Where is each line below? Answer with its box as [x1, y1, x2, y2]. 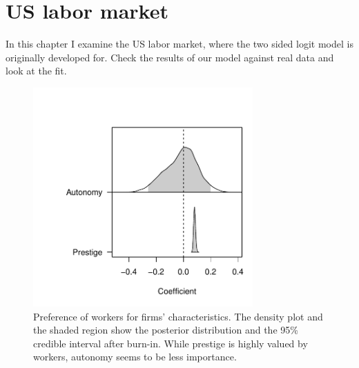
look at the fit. [6, 63, 67, 78]
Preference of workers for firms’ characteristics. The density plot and [33, 309, 323, 323]
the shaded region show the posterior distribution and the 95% [33, 323, 298, 337]
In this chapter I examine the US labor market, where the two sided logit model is [6, 37, 353, 51]
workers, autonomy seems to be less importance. [33, 349, 237, 364]
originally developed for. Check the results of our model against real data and [6, 50, 334, 64]
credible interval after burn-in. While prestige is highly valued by [33, 336, 308, 350]
